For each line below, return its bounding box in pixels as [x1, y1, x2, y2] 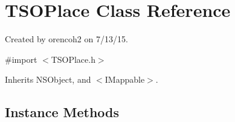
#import [5, 53, 37, 65]
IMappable [105, 73, 145, 86]
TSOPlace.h [51, 53, 95, 65]
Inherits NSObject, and [5, 73, 91, 86]
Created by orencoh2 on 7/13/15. [5, 33, 128, 45]
